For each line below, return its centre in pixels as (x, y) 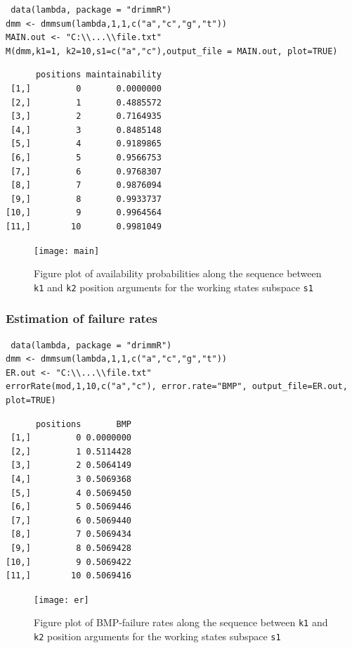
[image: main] (67, 251)
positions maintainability (98, 75)
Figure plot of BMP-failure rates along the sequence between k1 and (181, 622)
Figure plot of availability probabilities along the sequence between (178, 273)
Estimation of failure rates (82, 318)
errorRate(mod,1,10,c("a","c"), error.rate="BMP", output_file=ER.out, (177, 387)
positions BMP (83, 424)
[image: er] (61, 600)
